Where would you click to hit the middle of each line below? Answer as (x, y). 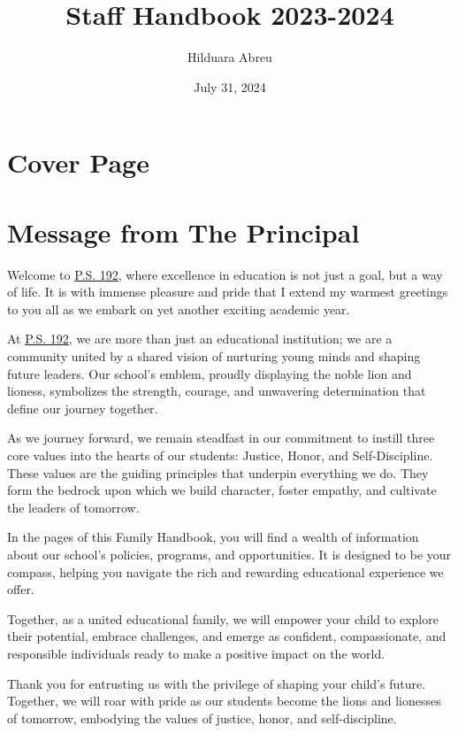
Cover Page (78, 162)
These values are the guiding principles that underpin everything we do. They (218, 472)
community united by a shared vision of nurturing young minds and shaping (214, 356)
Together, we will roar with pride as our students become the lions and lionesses (224, 701)
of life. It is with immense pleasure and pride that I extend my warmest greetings (228, 292)
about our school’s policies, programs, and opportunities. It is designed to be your (229, 554)
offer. (21, 589)
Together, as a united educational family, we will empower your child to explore (223, 618)
